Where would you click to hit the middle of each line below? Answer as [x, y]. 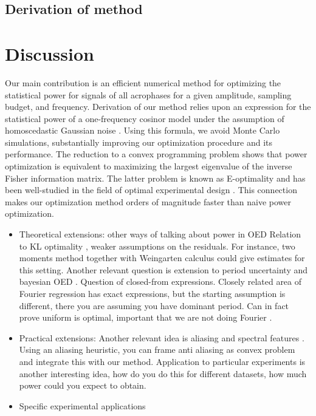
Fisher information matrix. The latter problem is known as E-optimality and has [155, 178]
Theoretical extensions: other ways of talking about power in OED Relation [160, 234]
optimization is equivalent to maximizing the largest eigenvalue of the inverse [149, 166]
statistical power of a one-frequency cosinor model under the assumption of [145, 118]
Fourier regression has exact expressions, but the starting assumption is [152, 293]
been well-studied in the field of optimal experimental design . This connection [151, 190]
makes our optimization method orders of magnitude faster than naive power [148, 201]
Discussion [50, 53]
